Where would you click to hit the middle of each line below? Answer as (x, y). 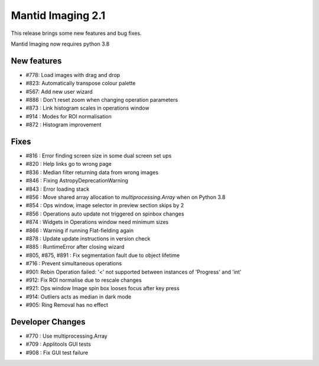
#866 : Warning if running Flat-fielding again (80, 230)
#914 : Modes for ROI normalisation (69, 116)
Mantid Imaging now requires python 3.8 (60, 44)
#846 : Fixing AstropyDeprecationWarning (77, 181)
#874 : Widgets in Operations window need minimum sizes (97, 222)
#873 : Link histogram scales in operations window (88, 108)
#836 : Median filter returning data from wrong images (92, 172)
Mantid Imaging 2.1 (58, 15)
